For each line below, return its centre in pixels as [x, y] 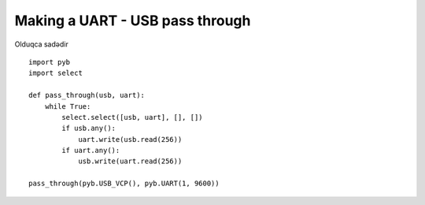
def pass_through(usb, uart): [87, 95]
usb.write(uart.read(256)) [130, 161]
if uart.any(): [91, 151]
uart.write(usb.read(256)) [130, 139]
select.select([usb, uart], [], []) [133, 117]
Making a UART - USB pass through [133, 20]
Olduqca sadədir [41, 44]
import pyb [50, 62]
